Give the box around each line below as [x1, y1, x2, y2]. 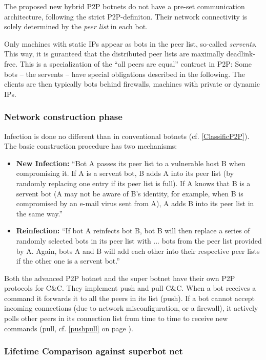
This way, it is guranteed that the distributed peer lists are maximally [4, 48, 224, 59]
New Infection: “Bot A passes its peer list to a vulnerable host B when [16, 157, 245, 168]
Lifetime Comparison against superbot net [4, 345, 183, 357]
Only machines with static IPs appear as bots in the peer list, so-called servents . [4, 38, 257, 49]
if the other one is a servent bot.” [16, 255, 120, 266]
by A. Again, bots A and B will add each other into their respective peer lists [16, 245, 260, 256]
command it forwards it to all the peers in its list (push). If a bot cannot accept [4, 292, 255, 303]
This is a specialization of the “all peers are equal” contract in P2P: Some [19, 58, 252, 69]
